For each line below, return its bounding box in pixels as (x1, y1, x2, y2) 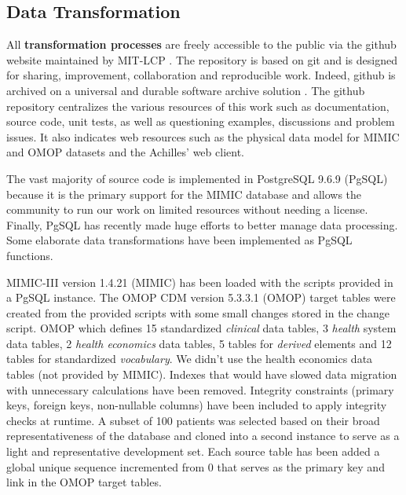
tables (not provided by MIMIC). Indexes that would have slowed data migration (6, 366, 397, 383)
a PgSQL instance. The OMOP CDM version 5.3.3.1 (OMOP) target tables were (6, 289, 396, 306)
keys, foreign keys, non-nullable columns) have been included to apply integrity (6, 397, 387, 413)
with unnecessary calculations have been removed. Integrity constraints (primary (6, 381, 394, 398)
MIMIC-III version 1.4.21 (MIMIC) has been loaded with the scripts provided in (6, 273, 393, 290)
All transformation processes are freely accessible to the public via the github (6, 36, 397, 53)
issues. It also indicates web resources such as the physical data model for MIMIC (6, 128, 400, 145)
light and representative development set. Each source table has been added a (6, 443, 380, 460)
